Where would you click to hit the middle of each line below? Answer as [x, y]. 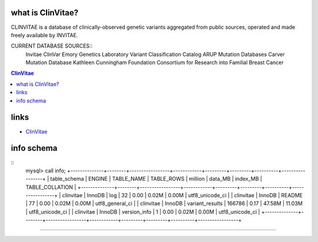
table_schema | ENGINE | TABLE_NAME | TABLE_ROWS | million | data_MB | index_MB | [156, 179]
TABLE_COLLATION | [51, 187]
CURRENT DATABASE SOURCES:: [52, 46]
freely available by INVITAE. [44, 35]
